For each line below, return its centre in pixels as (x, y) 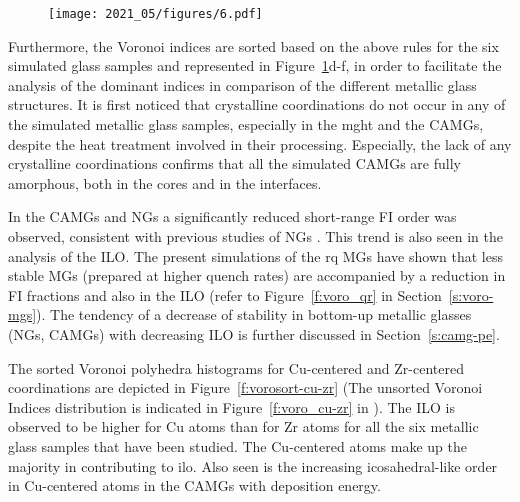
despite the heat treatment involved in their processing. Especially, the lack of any (260, 143)
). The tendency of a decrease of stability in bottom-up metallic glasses (254, 314)
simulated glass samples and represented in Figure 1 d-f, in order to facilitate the (255, 65)
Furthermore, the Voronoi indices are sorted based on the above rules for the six (253, 45)
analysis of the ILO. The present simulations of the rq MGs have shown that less (255, 255)
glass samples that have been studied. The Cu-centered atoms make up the (237, 445)
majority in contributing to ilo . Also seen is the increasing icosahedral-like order (253, 465)
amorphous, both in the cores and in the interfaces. (165, 182)
